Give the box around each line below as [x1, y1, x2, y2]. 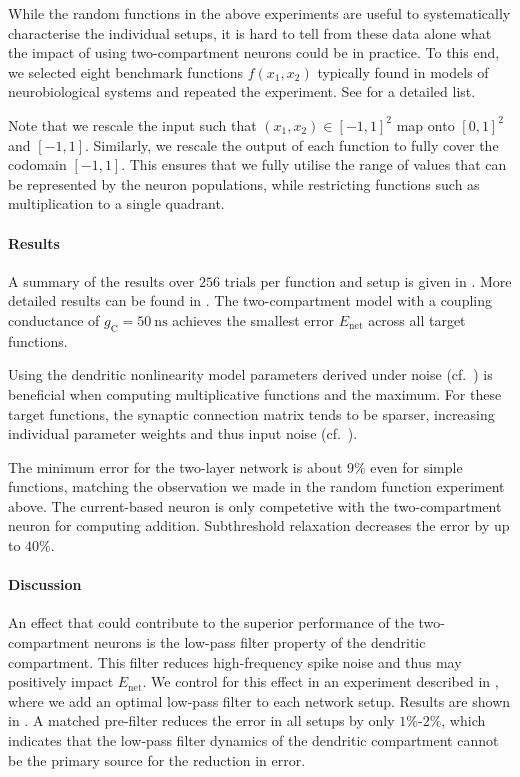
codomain [8, 154, 67, 175]
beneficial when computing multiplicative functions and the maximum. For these [8, 383, 502, 404]
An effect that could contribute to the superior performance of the [8, 612, 414, 633]
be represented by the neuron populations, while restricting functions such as [8, 173, 480, 194]
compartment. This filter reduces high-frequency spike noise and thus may [8, 651, 462, 672]
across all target [368, 309, 466, 330]
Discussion [8, 574, 82, 595]
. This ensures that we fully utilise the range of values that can [121, 154, 507, 175]
